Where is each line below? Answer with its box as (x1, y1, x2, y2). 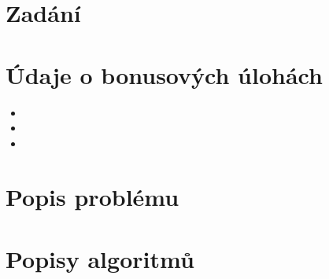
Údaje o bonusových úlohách (6, 58, 323, 90)
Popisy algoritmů (6, 242, 194, 274)
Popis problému (6, 181, 179, 213)
